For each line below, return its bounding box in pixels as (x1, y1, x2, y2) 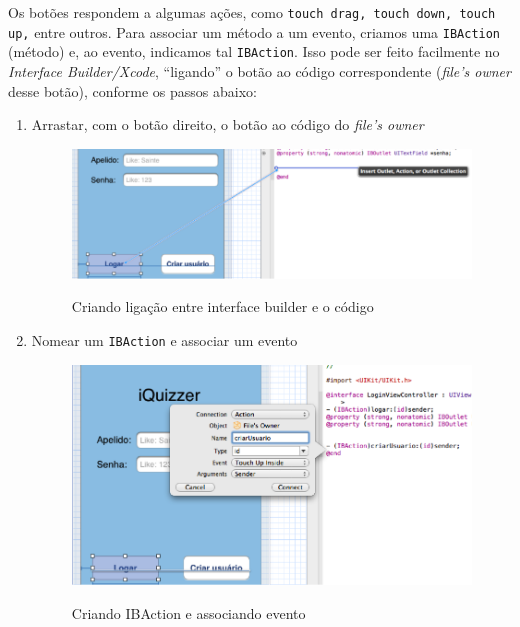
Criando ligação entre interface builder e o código (71, 296, 374, 317)
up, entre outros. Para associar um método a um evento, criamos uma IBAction (8, 21, 501, 42)
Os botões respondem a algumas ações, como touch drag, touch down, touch (8, 2, 496, 22)
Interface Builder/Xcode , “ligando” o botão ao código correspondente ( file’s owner (8, 60, 511, 81)
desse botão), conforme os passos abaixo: (8, 80, 257, 101)
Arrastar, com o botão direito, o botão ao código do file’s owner (31, 114, 424, 135)
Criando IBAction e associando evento (71, 602, 306, 623)
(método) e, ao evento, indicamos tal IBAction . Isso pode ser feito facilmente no (8, 41, 500, 62)
